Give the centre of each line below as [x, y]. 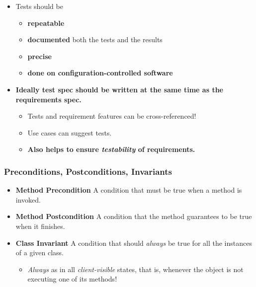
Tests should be [39, 6]
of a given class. [40, 252]
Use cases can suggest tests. [70, 132]
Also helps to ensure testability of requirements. [111, 149]
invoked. [28, 199]
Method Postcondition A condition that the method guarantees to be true [134, 216]
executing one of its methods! [72, 279]
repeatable [46, 23]
